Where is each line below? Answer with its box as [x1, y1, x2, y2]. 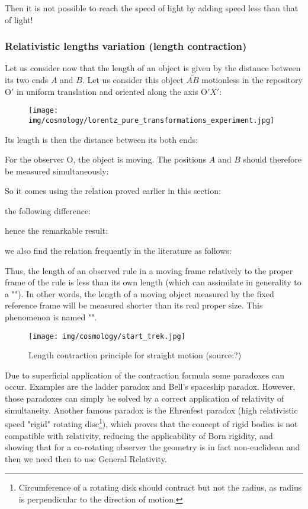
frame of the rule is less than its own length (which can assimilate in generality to [5, 276, 301, 288]
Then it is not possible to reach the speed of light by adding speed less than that [5, 2, 299, 14]
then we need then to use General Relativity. [5, 452, 167, 465]
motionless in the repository [201, 74, 303, 85]
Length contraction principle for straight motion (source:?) [28, 349, 242, 361]
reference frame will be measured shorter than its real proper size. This [5, 299, 263, 311]
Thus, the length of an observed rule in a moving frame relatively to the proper [5, 264, 293, 276]
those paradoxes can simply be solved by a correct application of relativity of [5, 392, 284, 405]
